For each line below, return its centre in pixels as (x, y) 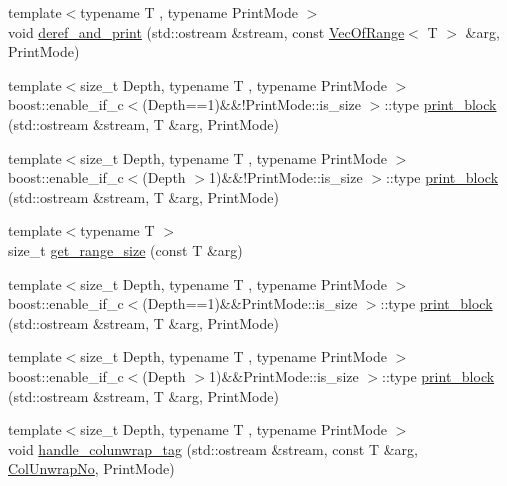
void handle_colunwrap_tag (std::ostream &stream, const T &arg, (213, 448)
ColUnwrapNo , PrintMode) (91, 468)
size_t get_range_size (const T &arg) (125, 249)
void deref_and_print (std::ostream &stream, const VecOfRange (206, 31)
